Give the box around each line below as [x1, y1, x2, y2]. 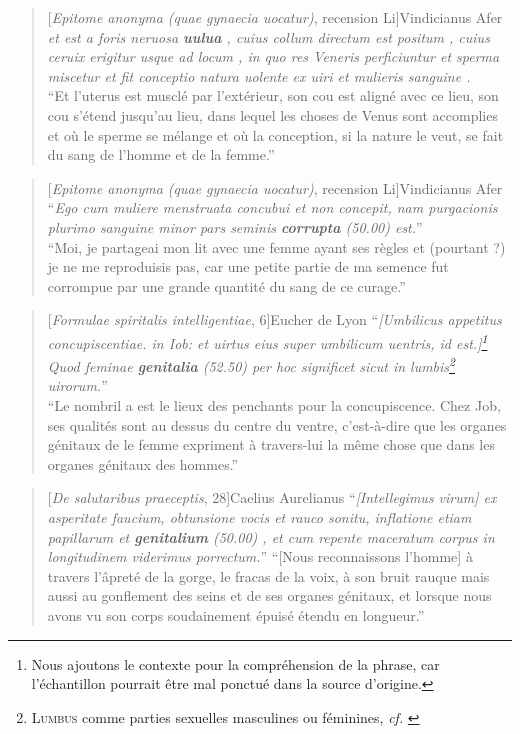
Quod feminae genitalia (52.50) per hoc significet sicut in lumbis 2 [47, 353, 456, 376]
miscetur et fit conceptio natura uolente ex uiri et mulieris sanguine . [47, 65, 471, 86]
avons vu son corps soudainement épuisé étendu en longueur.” [47, 604, 425, 625]
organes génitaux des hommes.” [47, 453, 239, 474]
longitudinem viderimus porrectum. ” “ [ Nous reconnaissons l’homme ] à [47, 546, 473, 567]
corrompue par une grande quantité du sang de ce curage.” [47, 275, 406, 296]
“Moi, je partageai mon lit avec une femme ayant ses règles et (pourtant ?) [47, 236, 506, 257]
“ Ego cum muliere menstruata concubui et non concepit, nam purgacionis [47, 197, 498, 218]
